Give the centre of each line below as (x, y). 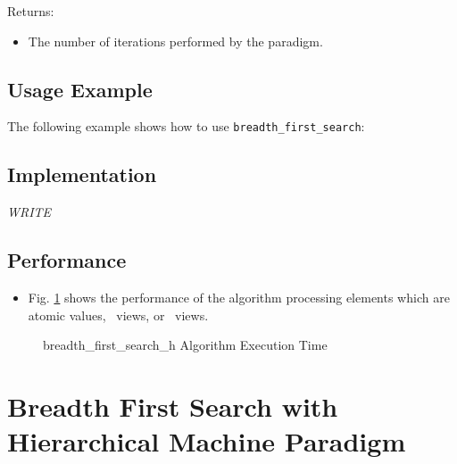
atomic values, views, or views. (118, 315)
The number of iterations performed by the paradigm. (175, 41)
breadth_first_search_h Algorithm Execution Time (185, 345)
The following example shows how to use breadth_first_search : (186, 126)
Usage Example (80, 89)
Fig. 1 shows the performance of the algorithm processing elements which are (239, 298)
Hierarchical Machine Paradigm (207, 441)
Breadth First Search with (173, 406)
